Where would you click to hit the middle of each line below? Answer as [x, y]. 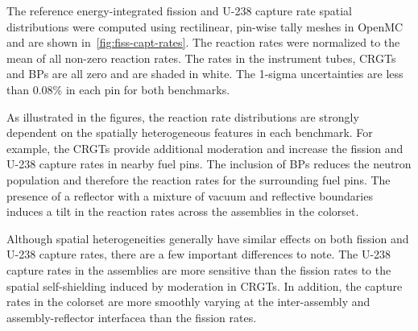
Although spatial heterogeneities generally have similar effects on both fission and [208, 238]
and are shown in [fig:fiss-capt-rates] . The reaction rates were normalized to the [203, 42]
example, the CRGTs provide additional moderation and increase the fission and [205, 148]
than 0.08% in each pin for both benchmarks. [118, 89]
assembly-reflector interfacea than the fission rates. [132, 317]
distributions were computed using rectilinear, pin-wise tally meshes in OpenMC [205, 26]
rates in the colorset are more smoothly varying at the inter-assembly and [188, 302]
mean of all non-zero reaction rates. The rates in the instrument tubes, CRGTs [201, 58]
